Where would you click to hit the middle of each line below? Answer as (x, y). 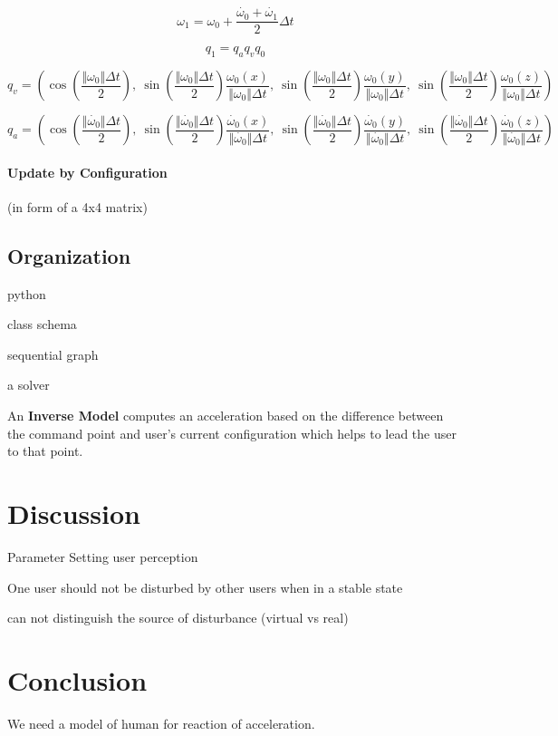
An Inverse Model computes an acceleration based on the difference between (226, 416)
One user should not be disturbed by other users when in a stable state (205, 587)
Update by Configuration (87, 172)
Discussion (74, 513)
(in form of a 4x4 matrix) (77, 206)
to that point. (45, 451)
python (27, 293)
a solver (29, 385)
